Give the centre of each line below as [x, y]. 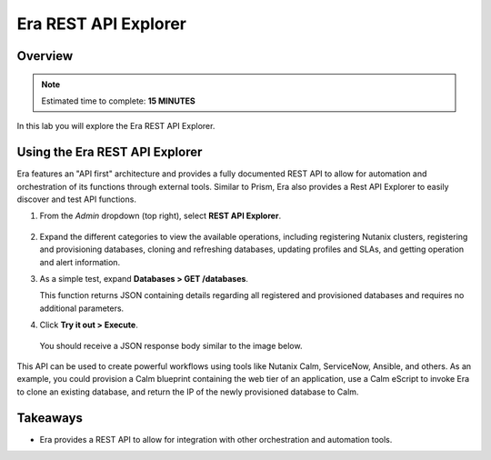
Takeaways [50, 418]
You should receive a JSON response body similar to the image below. [171, 345]
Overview [45, 56]
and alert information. [80, 262]
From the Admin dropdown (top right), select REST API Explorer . [160, 216]
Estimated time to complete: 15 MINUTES [118, 101]
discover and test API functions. [76, 199]
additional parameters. [82, 308]
